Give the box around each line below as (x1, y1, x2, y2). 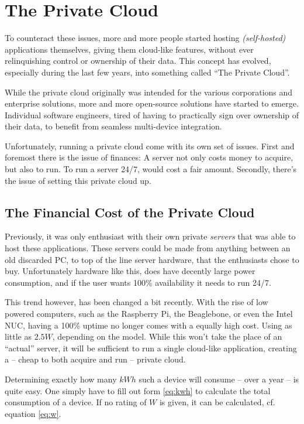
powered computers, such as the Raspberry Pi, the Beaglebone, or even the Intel (5, 307, 293, 320)
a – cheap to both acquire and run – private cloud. (5, 353, 186, 365)
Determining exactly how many (5, 372, 117, 385)
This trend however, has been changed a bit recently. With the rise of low (5, 296, 268, 308)
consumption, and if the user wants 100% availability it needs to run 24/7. (5, 276, 271, 288)
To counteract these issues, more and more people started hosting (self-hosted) (5, 32, 286, 44)
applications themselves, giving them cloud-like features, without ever (5, 43, 254, 55)
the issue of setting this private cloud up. (5, 174, 151, 186)
